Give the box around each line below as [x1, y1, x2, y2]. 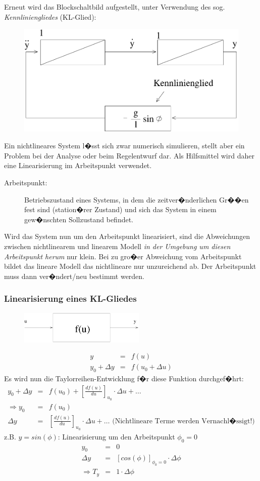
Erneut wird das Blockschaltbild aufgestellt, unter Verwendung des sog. [4, 2, 225, 12]
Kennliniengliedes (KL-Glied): [4, 11, 96, 22]
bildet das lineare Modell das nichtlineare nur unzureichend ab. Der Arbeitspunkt [4, 261, 256, 271]
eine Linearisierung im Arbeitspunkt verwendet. [4, 160, 152, 171]
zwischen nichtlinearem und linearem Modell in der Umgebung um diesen [4, 241, 231, 252]
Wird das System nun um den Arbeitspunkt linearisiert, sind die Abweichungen [4, 231, 250, 242]
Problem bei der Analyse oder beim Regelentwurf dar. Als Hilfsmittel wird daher [4, 150, 254, 161]
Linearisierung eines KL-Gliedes [4, 292, 137, 305]
